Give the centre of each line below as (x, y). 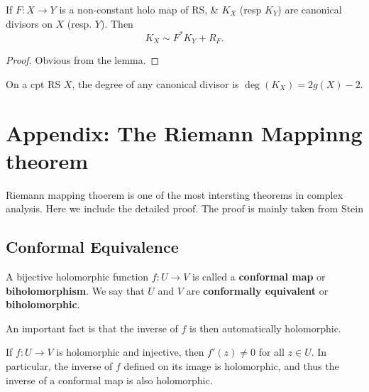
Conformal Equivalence (92, 247)
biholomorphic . (43, 304)
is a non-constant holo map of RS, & (139, 9)
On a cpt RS (33, 83)
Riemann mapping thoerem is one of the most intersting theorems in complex (175, 194)
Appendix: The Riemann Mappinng (184, 132)
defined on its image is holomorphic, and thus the (231, 366)
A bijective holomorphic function (77, 277)
